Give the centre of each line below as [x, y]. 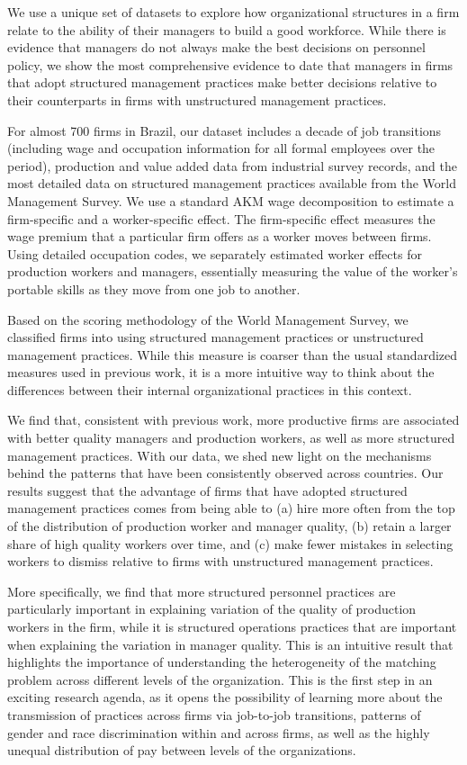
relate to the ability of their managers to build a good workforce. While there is [227, 29]
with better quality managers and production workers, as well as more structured [231, 438]
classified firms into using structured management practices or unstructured [216, 337]
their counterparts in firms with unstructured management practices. [197, 99]
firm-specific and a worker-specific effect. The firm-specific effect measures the [221, 218]
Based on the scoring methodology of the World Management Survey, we [208, 319]
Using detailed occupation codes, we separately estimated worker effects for [215, 253]
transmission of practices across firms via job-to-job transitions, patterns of [214, 714]
